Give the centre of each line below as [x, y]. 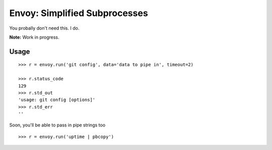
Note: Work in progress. [34, 37]
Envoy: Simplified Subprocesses [79, 13]
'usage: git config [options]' [57, 100]
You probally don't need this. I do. [44, 28]
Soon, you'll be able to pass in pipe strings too [57, 125]
